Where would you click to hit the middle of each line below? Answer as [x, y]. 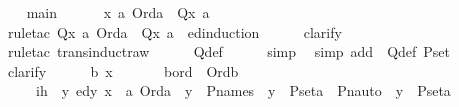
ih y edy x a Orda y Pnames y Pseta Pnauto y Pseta [243, 90]
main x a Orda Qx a [118, 12]
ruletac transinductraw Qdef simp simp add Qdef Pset [229, 51]
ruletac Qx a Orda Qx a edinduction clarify [174, 31]
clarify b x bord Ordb [123, 70]
